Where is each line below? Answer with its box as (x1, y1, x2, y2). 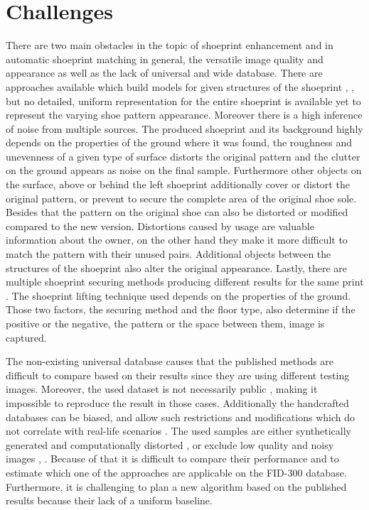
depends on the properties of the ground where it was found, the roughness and (6, 135, 353, 150)
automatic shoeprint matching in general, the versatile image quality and (6, 51, 323, 66)
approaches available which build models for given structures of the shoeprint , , (6, 79, 355, 94)
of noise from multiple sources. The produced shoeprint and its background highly (6, 121, 363, 136)
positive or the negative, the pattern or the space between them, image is (6, 316, 325, 330)
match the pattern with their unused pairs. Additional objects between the (6, 246, 331, 261)
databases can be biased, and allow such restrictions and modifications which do (6, 409, 355, 424)
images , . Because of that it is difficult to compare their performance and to (6, 451, 339, 466)
